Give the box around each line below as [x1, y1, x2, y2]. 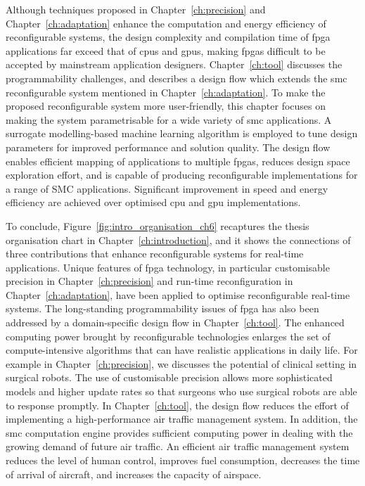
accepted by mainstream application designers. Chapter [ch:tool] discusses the [6, 57, 342, 72]
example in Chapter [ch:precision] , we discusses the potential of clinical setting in [6, 356, 357, 371]
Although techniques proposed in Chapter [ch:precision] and [6, 2, 266, 16]
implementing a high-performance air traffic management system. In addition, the [6, 411, 358, 426]
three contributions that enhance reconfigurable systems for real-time [6, 246, 304, 261]
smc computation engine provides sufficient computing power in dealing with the [6, 425, 353, 440]
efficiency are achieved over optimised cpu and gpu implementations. [6, 195, 301, 210]
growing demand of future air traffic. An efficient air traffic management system [6, 439, 350, 454]
